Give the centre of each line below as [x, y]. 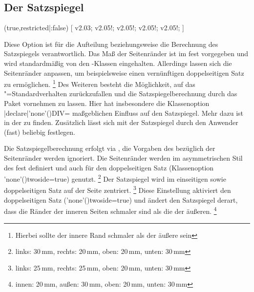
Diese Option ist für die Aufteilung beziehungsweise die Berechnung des [111, 44]
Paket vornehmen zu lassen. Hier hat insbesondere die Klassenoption [107, 103]
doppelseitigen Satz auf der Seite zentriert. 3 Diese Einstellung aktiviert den [117, 189]
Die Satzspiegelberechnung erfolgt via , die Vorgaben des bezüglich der [110, 148]
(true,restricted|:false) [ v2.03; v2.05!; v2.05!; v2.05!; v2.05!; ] [94, 28]
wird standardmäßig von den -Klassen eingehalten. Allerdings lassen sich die [118, 63]
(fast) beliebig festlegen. [40, 132]
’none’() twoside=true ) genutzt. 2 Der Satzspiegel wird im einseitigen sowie [115, 178]
